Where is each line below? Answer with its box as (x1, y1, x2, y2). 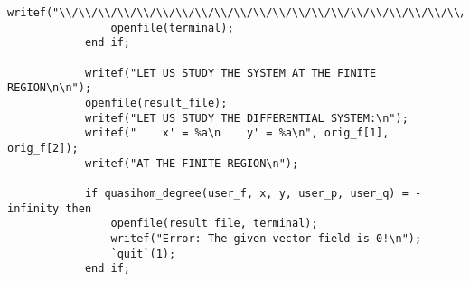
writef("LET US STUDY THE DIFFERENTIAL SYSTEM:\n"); (84, 111, 409, 125)
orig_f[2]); (7, 141, 79, 155)
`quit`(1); (110, 247, 176, 260)
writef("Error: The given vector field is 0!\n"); (110, 231, 422, 245)
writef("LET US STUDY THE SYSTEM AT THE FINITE (84, 66, 377, 80)
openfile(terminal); (110, 21, 234, 34)
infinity (7, 201, 60, 215)
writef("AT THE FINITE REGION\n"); (84, 156, 299, 170)
